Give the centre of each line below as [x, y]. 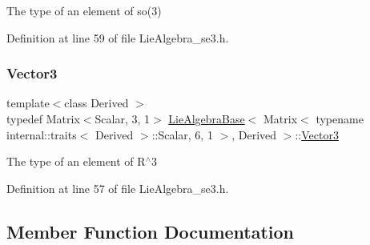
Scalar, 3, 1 [122, 118]
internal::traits [42, 134]
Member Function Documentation [151, 231]
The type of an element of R [76, 161]
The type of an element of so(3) [84, 10]
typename [340, 118]
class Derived [97, 103]
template [28, 103]
